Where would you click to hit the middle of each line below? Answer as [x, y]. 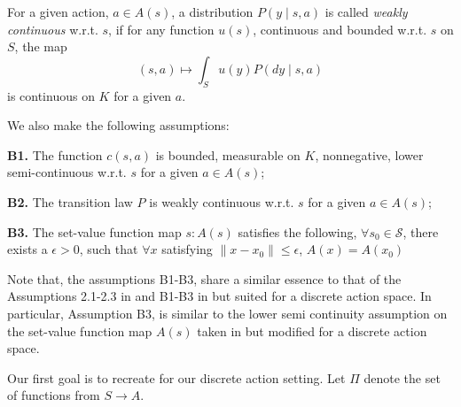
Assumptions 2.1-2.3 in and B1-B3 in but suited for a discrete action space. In [219, 296]
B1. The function [55, 154]
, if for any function [161, 29]
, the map [41, 46]
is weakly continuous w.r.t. [222, 201]
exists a [27, 249]
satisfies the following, [297, 231]
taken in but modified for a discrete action [312, 330]
